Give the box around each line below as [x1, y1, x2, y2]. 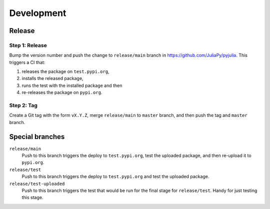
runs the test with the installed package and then [21, 82, 122, 88]
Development [9, 7, 66, 18]
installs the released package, [21, 75, 83, 81]
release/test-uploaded [9, 180, 65, 186]
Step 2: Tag [9, 102, 37, 109]
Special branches [9, 132, 65, 141]
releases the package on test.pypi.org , [21, 68, 109, 74]
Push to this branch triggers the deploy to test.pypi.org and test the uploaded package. [21, 173, 209, 179]
